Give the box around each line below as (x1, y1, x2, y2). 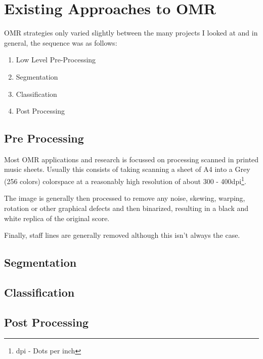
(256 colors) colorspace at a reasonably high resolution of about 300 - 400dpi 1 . (4, 174, 246, 186)
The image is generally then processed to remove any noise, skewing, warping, (4, 193, 245, 203)
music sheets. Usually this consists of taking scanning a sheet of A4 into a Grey (4, 164, 250, 174)
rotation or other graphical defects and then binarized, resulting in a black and (4, 202, 249, 213)
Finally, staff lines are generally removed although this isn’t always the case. (4, 230, 240, 240)
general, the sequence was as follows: (4, 37, 117, 48)
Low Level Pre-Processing (16, 54, 96, 65)
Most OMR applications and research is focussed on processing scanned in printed (4, 154, 259, 164)
